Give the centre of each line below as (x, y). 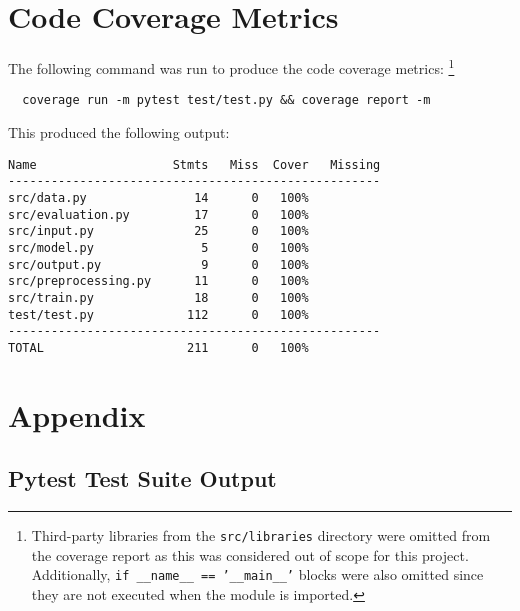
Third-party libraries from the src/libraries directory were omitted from (261, 535)
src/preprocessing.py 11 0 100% (158, 281)
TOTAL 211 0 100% (158, 347)
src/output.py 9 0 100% (158, 264)
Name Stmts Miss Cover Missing (194, 164)
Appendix (77, 414)
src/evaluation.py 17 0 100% (158, 214)
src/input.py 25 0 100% (158, 231)
